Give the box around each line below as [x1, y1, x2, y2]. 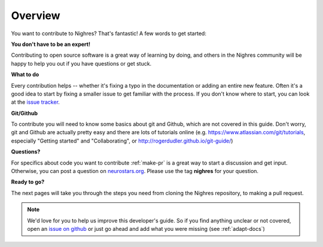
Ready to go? [11, 178, 45, 186]
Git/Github [11, 109, 38, 116]
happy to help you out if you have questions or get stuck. [11, 60, 152, 67]
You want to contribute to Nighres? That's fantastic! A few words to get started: [11, 30, 206, 37]
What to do [11, 71, 39, 78]
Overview [11, 9, 60, 22]
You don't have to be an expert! [11, 41, 91, 48]
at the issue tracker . [11, 98, 60, 106]
